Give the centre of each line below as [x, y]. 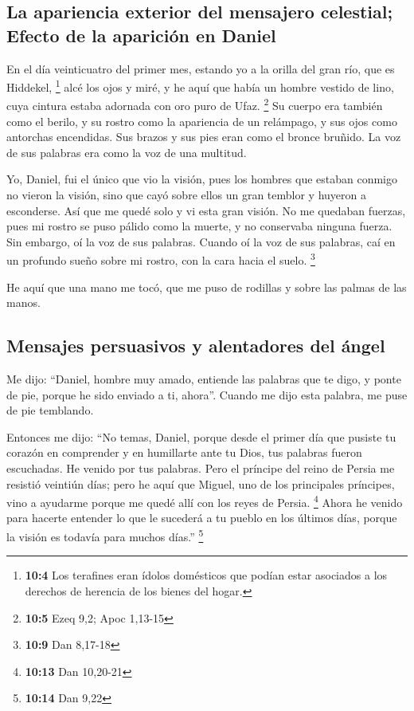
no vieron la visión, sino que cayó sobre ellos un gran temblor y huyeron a [187, 195]
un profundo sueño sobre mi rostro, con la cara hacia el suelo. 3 [161, 259]
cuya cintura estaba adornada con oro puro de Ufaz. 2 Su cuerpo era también [195, 104]
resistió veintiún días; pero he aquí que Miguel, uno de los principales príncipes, [201, 483]
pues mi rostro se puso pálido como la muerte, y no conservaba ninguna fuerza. [199, 226]
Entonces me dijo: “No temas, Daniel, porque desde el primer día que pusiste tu [201, 436]
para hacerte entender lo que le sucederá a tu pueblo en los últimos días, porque [202, 518]
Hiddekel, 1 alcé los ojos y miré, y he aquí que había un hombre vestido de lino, [200, 86]
